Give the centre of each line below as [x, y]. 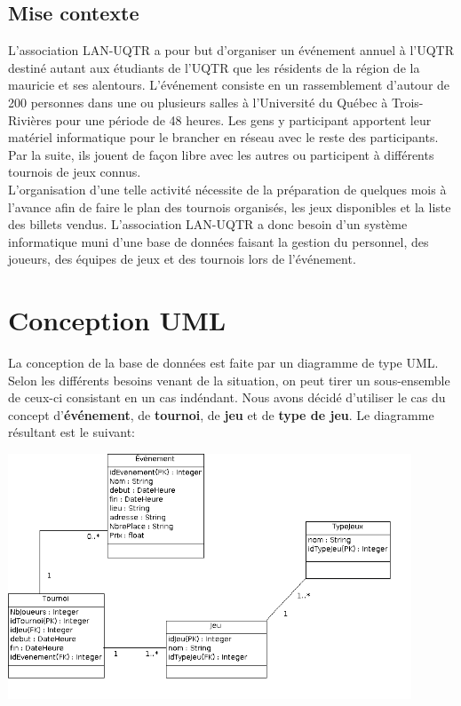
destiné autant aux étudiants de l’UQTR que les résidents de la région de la [214, 67]
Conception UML [117, 320]
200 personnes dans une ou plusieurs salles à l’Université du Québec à [198, 102]
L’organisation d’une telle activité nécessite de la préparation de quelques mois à [227, 189]
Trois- [407, 102]
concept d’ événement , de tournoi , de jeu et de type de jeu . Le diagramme [221, 414]
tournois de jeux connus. [75, 172]
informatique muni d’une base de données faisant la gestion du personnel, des [219, 241]
